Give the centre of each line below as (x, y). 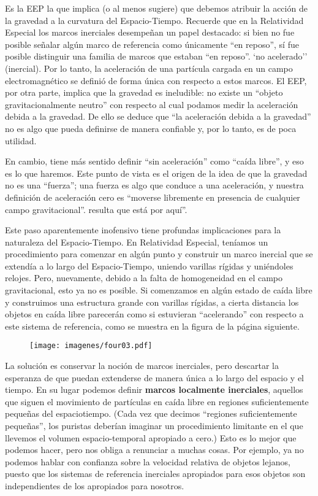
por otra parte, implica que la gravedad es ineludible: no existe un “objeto (144, 92)
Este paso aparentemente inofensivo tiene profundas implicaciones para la (143, 230)
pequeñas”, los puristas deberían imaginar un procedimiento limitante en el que (154, 426)
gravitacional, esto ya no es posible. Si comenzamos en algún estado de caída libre (159, 290)
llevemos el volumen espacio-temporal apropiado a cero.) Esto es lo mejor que (151, 437)
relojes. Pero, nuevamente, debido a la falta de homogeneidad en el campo (144, 278)
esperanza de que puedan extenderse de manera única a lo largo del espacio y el (155, 377)
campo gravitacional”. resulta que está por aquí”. (96, 209)
